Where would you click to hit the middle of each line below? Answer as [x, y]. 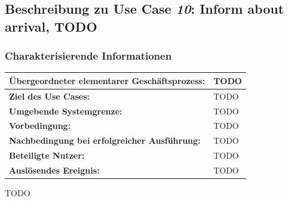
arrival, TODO [51, 26]
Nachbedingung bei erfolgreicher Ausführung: [105, 140]
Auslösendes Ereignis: [54, 170]
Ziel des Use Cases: [50, 96]
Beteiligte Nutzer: [47, 155]
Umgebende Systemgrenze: [66, 111]
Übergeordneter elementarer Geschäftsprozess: [107, 80]
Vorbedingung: [40, 126]
